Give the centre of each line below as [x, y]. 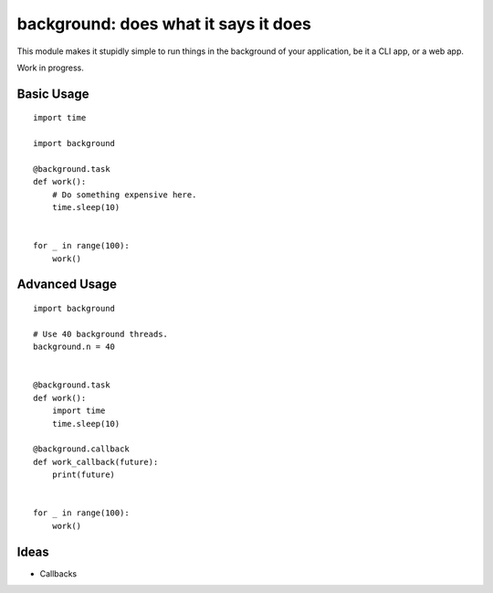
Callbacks [58, 573]
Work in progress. [50, 68]
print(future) [84, 475]
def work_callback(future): [96, 462]
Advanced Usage [67, 285]
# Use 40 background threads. [101, 334]
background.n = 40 [74, 347]
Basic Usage [53, 94]
